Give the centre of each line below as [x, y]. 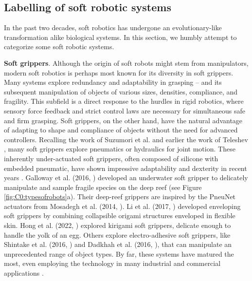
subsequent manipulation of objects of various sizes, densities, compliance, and [121, 91]
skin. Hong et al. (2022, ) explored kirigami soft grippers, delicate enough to [117, 225]
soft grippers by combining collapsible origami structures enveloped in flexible [120, 215]
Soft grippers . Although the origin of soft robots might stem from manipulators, [126, 63]
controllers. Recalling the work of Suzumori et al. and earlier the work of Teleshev [126, 139]
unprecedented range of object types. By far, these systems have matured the [119, 253]
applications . [24, 273]
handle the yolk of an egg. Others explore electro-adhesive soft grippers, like [117, 234]
